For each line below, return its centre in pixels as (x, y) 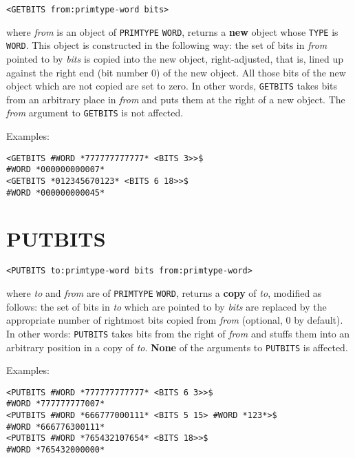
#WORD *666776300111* (56, 427)
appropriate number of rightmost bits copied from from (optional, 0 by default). (175, 320)
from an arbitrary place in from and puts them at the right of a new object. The (176, 99)
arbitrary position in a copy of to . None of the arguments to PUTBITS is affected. (177, 347)
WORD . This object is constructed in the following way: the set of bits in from (167, 45)
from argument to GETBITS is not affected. (95, 113)
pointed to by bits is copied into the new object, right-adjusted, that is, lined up (175, 58)
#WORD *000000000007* (56, 170)
